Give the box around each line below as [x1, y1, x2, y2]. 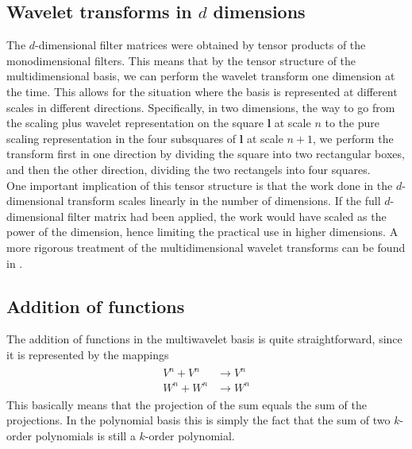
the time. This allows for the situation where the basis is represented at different [6, 83, 398, 99]
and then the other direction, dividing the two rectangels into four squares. [6, 161, 371, 177]
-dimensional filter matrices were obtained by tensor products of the [35, 37, 366, 53]
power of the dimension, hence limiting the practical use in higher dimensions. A [6, 223, 399, 240]
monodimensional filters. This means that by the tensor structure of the [6, 52, 356, 68]
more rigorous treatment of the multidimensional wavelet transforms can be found [6, 238, 406, 255]
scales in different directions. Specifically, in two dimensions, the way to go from [6, 99, 395, 115]
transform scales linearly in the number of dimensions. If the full [67, 192, 381, 209]
